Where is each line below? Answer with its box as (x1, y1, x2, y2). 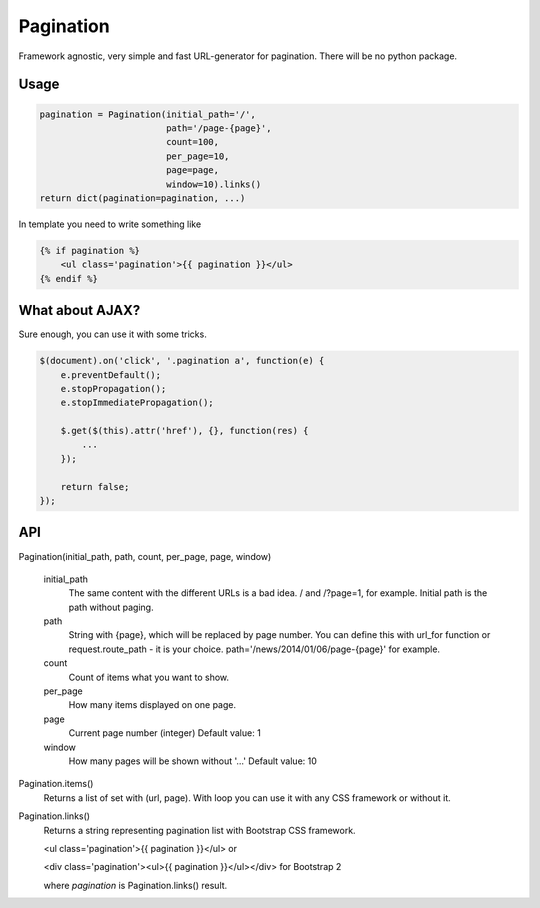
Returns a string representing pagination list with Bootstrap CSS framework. (43, 824, 356, 836)
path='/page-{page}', (165, 122, 272, 134)
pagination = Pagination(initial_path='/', (39, 108, 257, 120)
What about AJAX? (18, 302, 141, 319)
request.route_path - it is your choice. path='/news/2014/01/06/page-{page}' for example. (68, 643, 440, 655)
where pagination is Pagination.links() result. (43, 879, 228, 891)
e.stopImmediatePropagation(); (60, 397, 214, 409)
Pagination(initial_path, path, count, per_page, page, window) (18, 550, 272, 562)
